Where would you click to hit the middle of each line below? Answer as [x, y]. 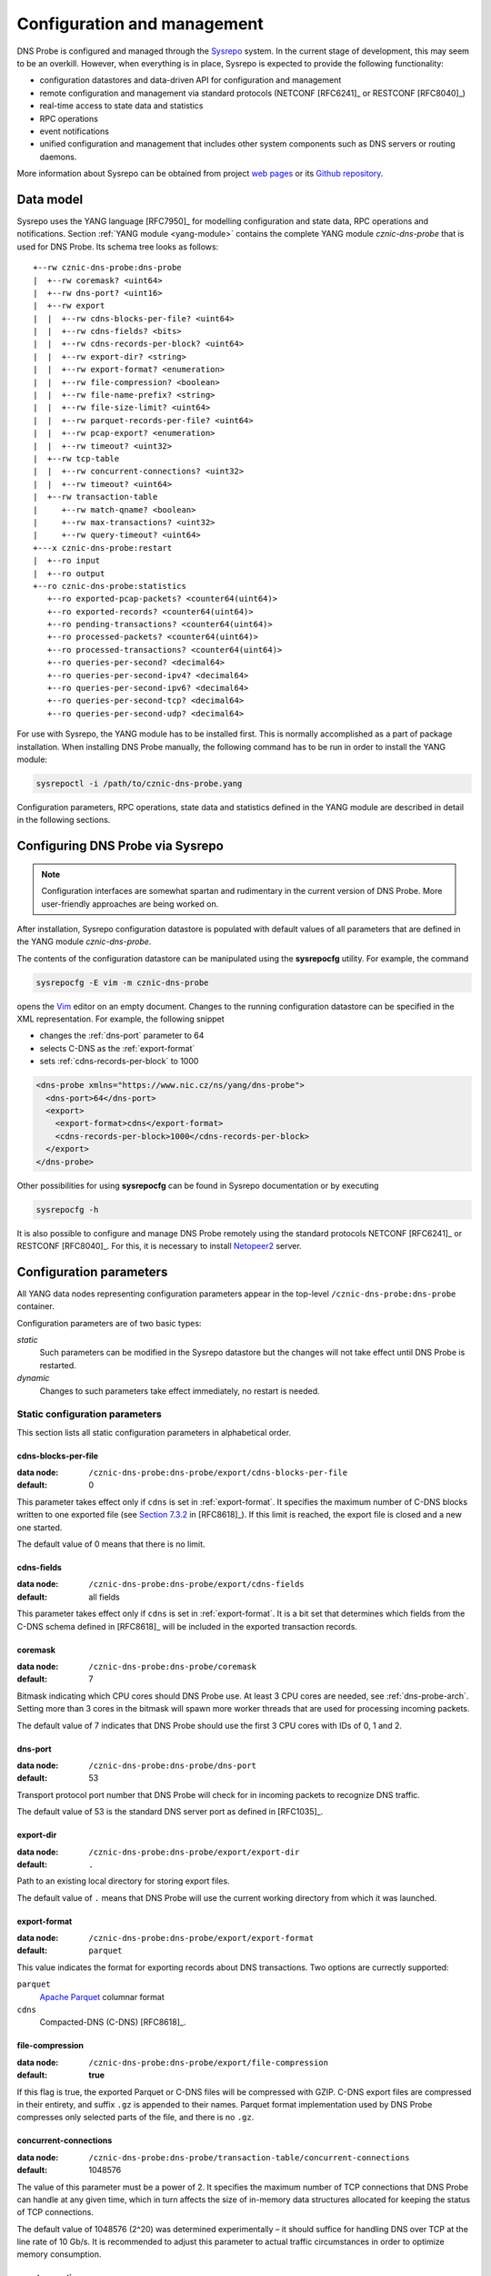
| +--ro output [69, 573]
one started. [40, 1527]
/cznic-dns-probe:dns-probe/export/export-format [201, 1938]
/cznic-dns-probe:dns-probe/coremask [173, 1666]
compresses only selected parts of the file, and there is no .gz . [135, 2118]
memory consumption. [59, 2254]
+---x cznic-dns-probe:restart [103, 548]
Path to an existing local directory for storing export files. [124, 1881]
